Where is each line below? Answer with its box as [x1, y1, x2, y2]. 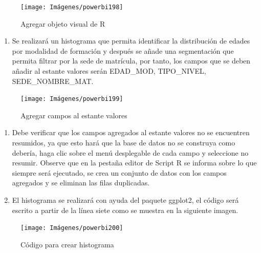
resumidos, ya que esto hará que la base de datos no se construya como [12, 137, 235, 148]
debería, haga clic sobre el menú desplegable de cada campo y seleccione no [12, 147, 249, 158]
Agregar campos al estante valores [20, 110, 127, 120]
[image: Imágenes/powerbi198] [20, 4, 123, 11]
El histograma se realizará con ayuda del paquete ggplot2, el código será [12, 195, 239, 205]
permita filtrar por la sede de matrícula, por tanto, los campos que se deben [12, 55, 251, 66]
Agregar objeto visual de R [20, 18, 105, 29]
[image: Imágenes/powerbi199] [20, 95, 123, 103]
